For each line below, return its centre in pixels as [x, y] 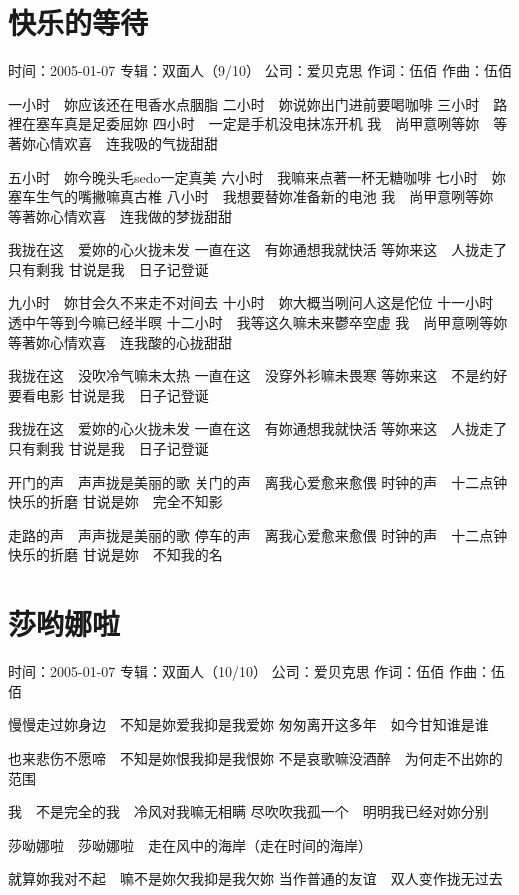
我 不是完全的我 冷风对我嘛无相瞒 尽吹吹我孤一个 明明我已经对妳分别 [248, 811]
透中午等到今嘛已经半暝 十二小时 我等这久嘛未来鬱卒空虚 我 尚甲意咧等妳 [258, 322]
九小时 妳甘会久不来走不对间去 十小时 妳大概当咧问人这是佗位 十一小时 [251, 302]
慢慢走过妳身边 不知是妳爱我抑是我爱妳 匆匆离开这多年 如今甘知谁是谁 [248, 724]
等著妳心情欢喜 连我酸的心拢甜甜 [120, 341]
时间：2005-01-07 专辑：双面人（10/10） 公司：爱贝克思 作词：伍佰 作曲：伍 [256, 671]
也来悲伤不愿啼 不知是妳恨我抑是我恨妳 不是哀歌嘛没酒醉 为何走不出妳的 [255, 757]
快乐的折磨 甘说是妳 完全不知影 [115, 501]
